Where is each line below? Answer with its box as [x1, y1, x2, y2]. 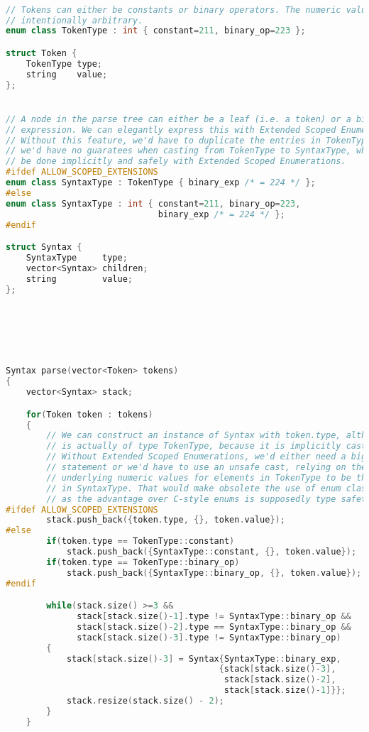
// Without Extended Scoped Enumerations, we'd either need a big [46, 452, 367, 462]
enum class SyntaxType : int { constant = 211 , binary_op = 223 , [6, 198, 301, 209]
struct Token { [6, 48, 77, 58]
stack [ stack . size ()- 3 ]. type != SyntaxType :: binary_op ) [77, 632, 341, 643]
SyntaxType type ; [26, 252, 128, 263]
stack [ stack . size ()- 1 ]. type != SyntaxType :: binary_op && [77, 611, 351, 622]
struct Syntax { [6, 242, 82, 253]
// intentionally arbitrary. [6, 15, 143, 26]
